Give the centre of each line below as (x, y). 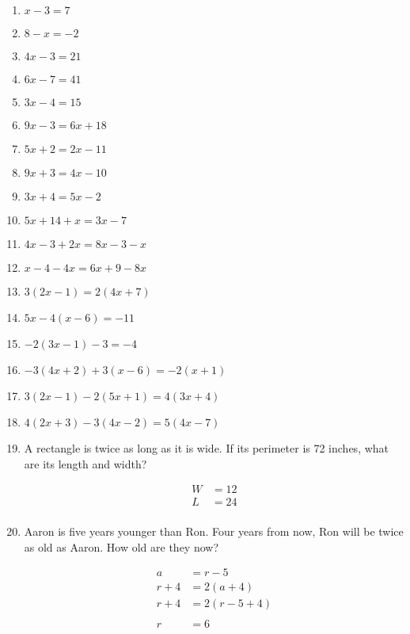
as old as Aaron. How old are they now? (121, 546)
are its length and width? (85, 463)
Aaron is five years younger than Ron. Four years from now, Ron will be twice (214, 531)
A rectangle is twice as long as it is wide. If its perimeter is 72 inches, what (207, 448)
